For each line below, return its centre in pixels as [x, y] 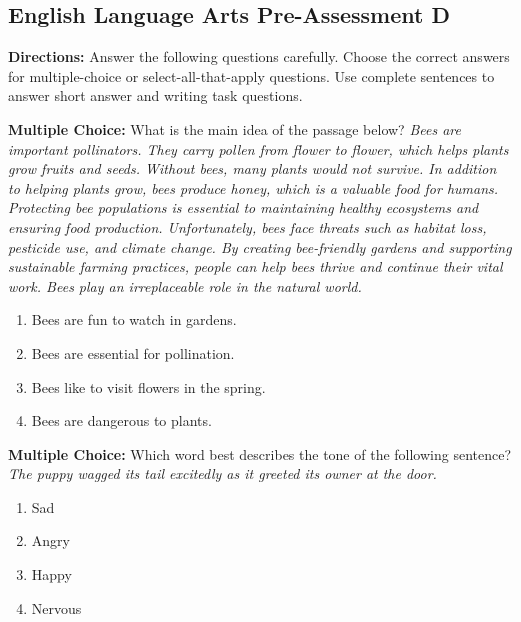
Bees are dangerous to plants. [121, 420]
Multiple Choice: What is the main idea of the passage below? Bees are [234, 128]
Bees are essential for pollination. [133, 352]
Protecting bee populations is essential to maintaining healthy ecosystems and [243, 207]
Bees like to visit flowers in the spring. [148, 386]
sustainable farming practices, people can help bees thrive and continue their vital [255, 266]
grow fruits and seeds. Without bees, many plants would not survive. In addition [252, 168]
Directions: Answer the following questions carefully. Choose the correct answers [259, 56]
